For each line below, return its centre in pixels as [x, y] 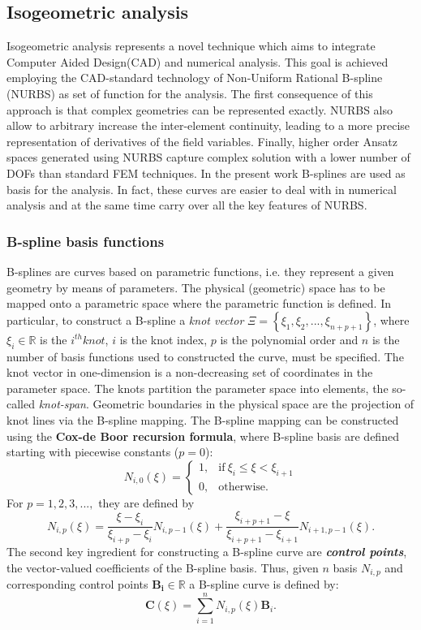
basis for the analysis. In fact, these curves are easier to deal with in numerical [202, 189]
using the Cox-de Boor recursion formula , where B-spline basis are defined [203, 436]
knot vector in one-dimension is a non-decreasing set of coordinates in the [190, 372]
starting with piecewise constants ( [93, 452]
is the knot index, [163, 339]
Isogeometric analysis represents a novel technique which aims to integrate [191, 46]
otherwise [242, 487]
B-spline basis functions [86, 241]
